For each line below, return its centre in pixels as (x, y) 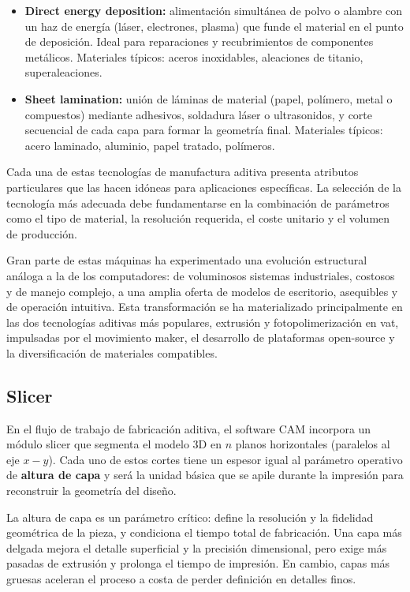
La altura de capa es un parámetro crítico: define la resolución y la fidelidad (190, 517)
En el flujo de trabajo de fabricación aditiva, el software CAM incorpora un (189, 428)
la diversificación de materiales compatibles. (112, 352)
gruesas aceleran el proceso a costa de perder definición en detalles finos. (181, 579)
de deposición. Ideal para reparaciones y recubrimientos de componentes (199, 41)
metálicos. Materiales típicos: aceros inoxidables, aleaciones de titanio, (194, 56)
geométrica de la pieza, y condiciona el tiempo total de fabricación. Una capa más (204, 532)
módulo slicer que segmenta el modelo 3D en (114, 444)
